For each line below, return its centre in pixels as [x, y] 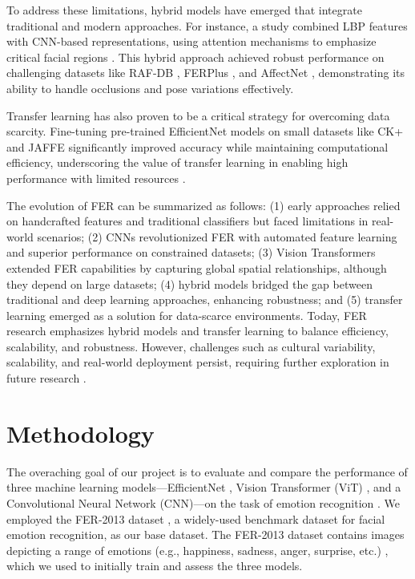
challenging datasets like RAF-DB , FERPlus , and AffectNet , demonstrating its [206, 73]
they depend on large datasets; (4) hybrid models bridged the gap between [189, 283]
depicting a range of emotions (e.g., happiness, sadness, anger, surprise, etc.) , [197, 550]
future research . [46, 378]
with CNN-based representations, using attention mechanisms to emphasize [191, 41]
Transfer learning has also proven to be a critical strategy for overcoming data [198, 115]
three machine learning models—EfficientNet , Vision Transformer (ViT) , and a [204, 487]
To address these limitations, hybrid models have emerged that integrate [184, 10]
